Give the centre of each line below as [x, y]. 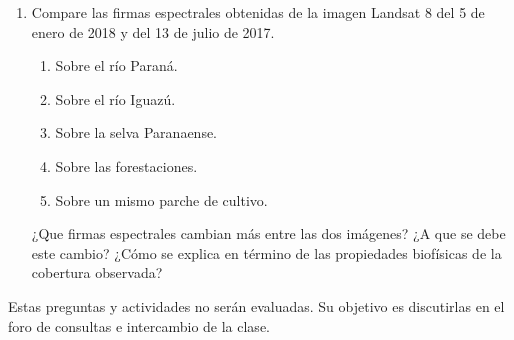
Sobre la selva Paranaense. [136, 132]
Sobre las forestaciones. [126, 165]
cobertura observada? [97, 272]
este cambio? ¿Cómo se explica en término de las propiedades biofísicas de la [266, 252]
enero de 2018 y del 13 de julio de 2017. [153, 31]
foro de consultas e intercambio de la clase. [139, 325]
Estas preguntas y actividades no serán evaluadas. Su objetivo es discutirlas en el [256, 305]
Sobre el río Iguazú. [115, 98]
